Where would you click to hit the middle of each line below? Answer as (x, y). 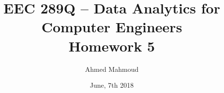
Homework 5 (112, 46)
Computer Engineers (112, 27)
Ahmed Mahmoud (112, 69)
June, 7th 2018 (112, 85)
